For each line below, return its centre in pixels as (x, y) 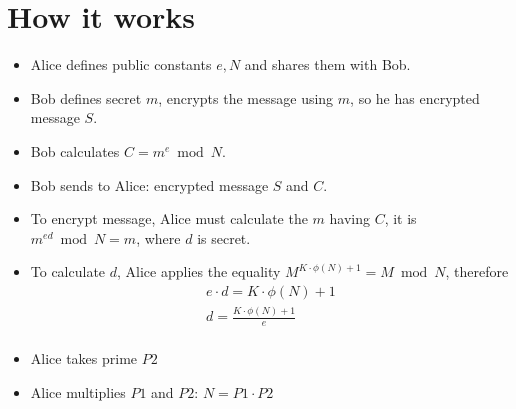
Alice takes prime (84, 358)
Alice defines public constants (121, 64)
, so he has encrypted (415, 97)
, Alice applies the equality (199, 271)
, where (158, 237)
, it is (400, 218)
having (349, 218)
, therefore (477, 271)
